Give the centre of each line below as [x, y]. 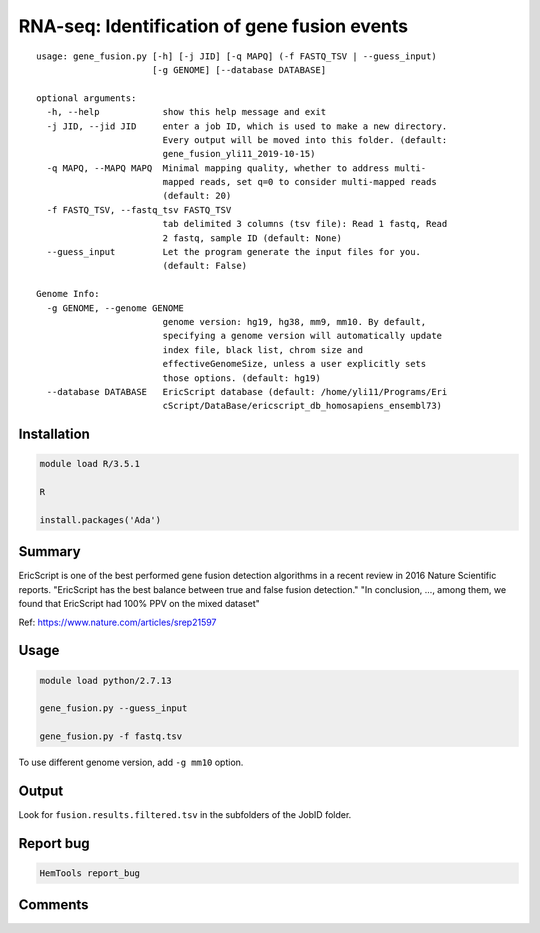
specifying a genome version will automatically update [302, 336]
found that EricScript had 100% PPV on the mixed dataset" [139, 604]
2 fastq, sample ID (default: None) [252, 238]
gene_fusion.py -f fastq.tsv [111, 736]
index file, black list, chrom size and [263, 349]
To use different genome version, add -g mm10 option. [131, 762]
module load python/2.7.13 [105, 680]
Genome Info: [68, 294]
